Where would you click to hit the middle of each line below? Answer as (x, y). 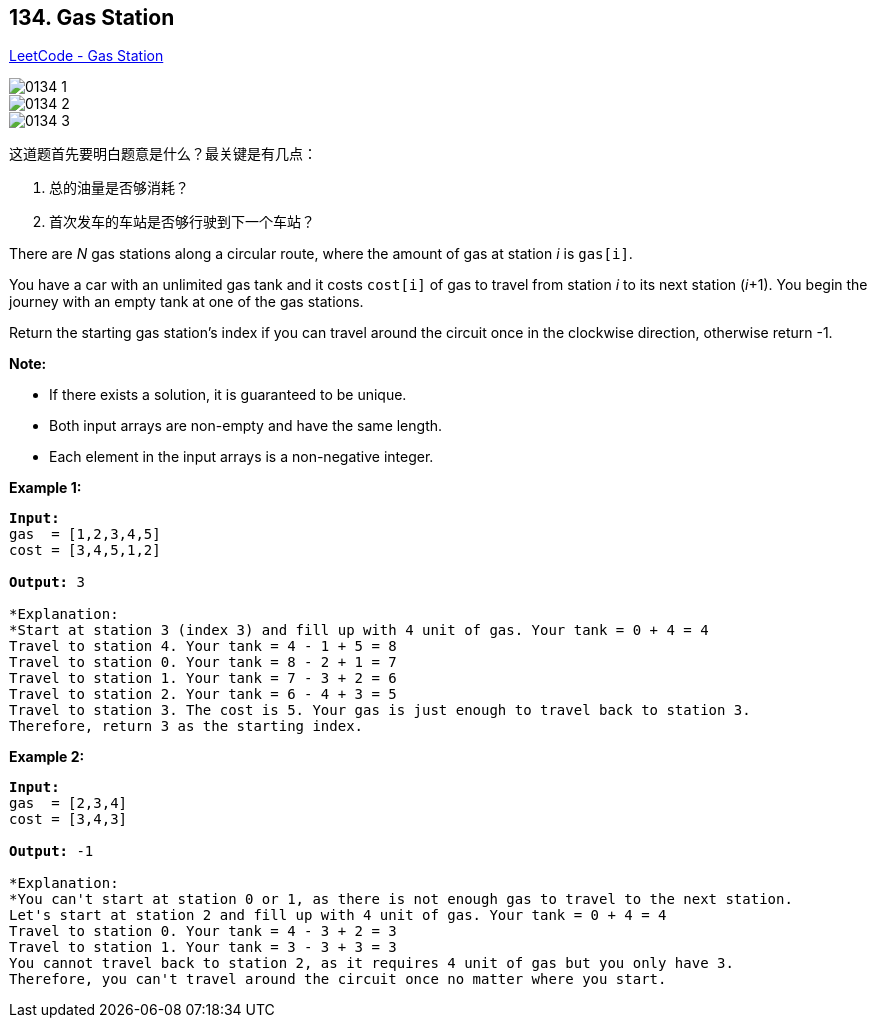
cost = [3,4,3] (68, 819)
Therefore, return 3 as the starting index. (186, 726)
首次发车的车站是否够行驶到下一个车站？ (182, 222)
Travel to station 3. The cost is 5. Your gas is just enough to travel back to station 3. (380, 710)
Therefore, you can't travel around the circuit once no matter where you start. (338, 979)
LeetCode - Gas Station (86, 56)
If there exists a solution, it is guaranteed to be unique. (228, 395)
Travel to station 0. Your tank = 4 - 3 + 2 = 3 (203, 931)
